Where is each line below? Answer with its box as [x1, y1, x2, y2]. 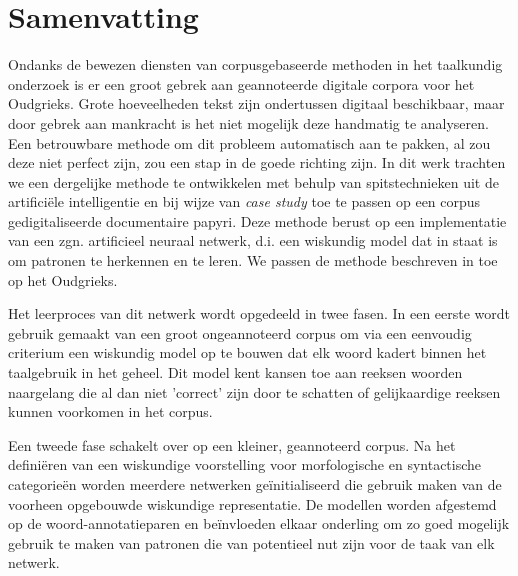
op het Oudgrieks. [8, 269, 118, 290]
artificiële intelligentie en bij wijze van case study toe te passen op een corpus [8, 191, 481, 212]
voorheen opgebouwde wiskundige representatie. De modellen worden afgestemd [8, 493, 497, 514]
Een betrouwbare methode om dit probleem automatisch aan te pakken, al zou [8, 132, 491, 153]
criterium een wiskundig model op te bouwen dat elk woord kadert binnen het [8, 342, 487, 363]
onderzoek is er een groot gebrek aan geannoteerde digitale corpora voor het [8, 73, 475, 94]
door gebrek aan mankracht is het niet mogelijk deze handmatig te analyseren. [8, 112, 489, 133]
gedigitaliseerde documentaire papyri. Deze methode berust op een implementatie [8, 210, 507, 231]
